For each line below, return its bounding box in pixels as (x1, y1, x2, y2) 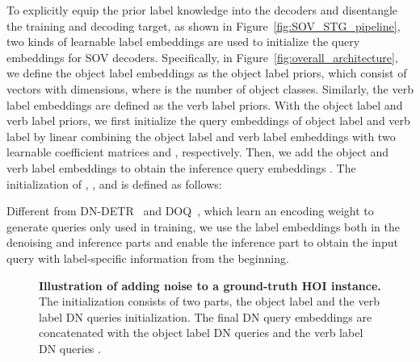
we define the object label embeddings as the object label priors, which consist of (6, 64, 407, 81)
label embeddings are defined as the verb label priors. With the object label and (6, 96, 403, 113)
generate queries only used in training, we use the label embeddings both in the (6, 218, 400, 235)
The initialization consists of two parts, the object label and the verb (39, 293, 380, 310)
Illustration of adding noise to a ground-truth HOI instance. (39, 277, 381, 293)
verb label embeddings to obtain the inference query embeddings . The (6, 159, 356, 176)
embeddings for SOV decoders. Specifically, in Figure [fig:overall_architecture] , (6, 48, 398, 65)
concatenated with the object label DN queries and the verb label (39, 324, 363, 341)
